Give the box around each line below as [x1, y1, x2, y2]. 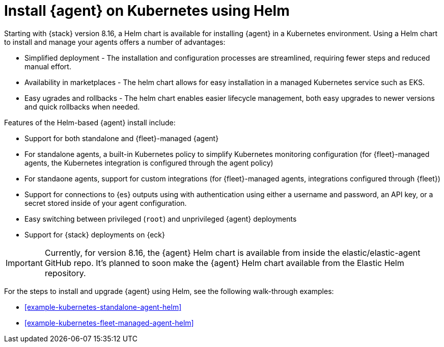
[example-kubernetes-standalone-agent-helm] [24, 302, 182, 311]
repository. [44, 268, 86, 278]
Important [6, 257, 43, 268]
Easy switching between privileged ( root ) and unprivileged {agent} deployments [24, 214, 297, 223]
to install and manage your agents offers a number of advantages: [4, 37, 226, 46]
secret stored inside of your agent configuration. [24, 198, 187, 207]
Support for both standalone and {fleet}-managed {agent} [24, 134, 219, 143]
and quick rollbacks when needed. [24, 102, 140, 111]
